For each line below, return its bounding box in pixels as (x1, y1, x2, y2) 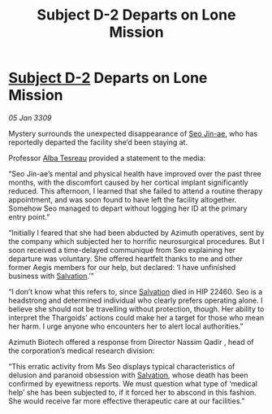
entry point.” (8, 211, 50, 221)
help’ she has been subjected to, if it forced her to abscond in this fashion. (8, 387, 257, 397)
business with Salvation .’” (8, 271, 95, 281)
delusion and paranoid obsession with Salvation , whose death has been (8, 370, 249, 380)
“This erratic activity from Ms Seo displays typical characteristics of (8, 361, 235, 371)
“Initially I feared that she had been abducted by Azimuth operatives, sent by (8, 228, 265, 238)
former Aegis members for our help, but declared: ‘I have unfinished (8, 262, 236, 272)
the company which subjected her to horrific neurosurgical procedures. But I (8, 236, 265, 246)
